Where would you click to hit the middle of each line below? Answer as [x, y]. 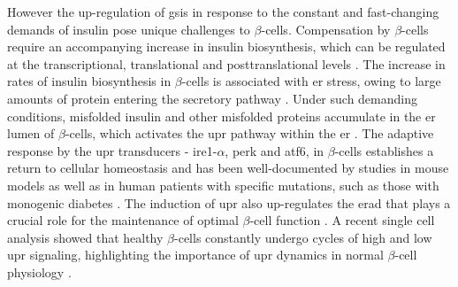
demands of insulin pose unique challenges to [129, 29]
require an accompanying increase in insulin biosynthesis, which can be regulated [226, 47]
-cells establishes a [384, 150]
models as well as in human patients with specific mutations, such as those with [223, 185]
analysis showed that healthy [85, 237]
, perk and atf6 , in [275, 150]
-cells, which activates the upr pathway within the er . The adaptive [249, 133]
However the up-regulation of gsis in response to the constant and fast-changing [223, 12]
